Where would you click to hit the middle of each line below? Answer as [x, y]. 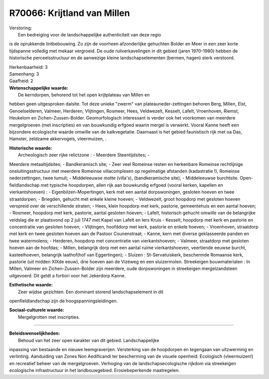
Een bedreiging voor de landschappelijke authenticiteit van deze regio [90, 34]
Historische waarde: [31, 148]
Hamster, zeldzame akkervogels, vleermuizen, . [58, 139]
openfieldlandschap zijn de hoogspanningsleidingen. [64, 301]
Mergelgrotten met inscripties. [49, 317]
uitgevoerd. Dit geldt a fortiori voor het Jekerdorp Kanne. [67, 275]
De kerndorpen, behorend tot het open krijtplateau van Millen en [84, 95]
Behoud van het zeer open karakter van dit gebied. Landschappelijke [89, 340]
